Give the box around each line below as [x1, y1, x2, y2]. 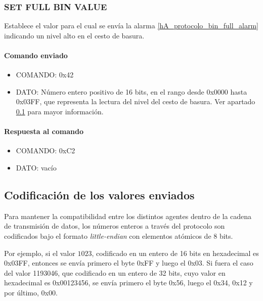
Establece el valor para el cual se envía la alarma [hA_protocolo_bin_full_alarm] [4, 20, 259, 31]
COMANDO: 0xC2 [16, 145, 75, 156]
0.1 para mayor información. [16, 106, 104, 116]
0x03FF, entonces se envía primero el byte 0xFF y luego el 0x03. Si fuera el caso [4, 257, 253, 268]
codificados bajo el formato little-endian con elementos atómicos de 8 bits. [4, 230, 233, 241]
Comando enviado [4, 50, 68, 60]
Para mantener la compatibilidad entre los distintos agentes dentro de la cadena [4, 210, 252, 221]
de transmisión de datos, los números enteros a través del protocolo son [4, 221, 225, 231]
